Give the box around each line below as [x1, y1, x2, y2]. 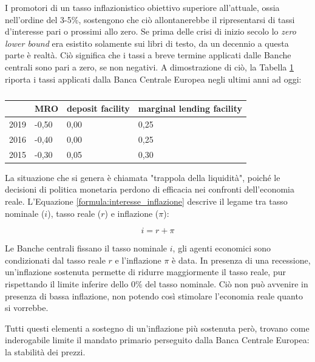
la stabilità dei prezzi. [5, 345, 86, 358]
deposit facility [67, 102, 130, 115]
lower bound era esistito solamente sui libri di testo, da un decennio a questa [5, 36, 289, 49]
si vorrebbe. [5, 301, 49, 314]
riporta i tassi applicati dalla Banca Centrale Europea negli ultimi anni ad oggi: [5, 72, 302, 85]
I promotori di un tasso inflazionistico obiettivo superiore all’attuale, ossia [5, 1, 280, 13]
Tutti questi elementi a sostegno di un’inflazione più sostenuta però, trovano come [5, 321, 310, 334]
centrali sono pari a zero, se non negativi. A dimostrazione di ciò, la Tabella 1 [5, 60, 294, 73]
